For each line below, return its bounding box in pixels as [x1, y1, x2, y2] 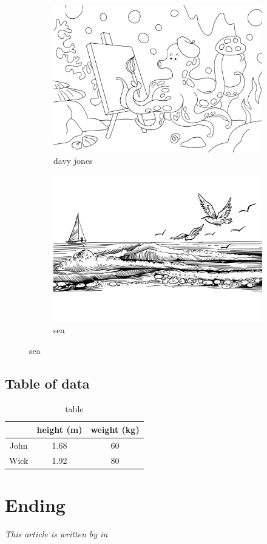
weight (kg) [90, 423, 140, 436]
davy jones [53, 154, 93, 167]
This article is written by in [5, 528, 108, 540]
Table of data [5, 373, 90, 392]
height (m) [36, 423, 83, 436]
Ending [5, 492, 66, 517]
